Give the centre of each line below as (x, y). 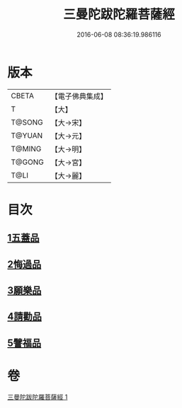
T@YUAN (27, 135)
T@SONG (27, 122)
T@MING (26, 148)
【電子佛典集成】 (79, 96)
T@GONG (27, 162)
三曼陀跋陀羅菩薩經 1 (38, 397)
